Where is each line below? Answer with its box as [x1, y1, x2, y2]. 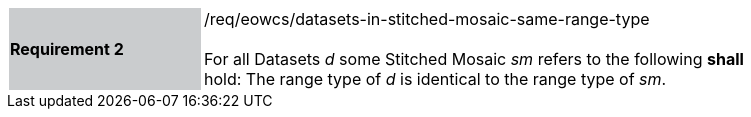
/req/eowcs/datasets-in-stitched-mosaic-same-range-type [204, 9, 650, 29]
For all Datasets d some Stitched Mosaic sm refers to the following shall [204, 49, 744, 69]
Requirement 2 [10, 39, 124, 59]
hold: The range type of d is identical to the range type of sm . [204, 69, 667, 89]
